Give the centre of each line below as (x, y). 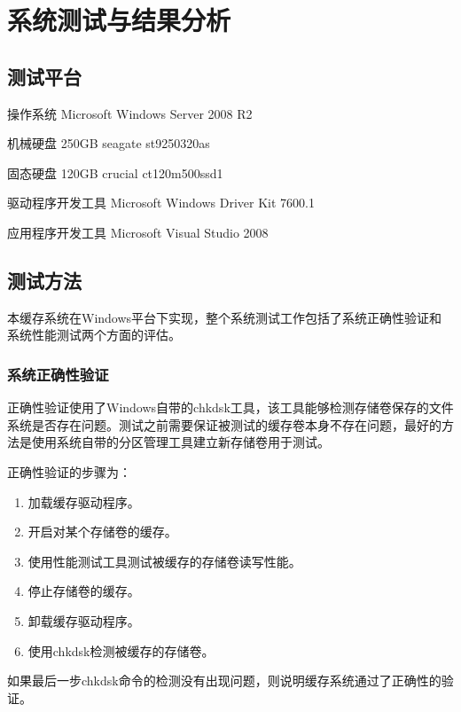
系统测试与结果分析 (119, 20)
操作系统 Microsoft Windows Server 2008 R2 (130, 113)
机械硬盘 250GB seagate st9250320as (109, 143)
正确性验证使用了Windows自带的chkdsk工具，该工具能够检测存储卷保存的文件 (230, 407)
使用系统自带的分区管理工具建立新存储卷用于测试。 (180, 442)
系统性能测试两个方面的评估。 (94, 335)
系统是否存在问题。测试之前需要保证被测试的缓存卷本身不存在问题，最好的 (224, 424)
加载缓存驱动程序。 (84, 501)
